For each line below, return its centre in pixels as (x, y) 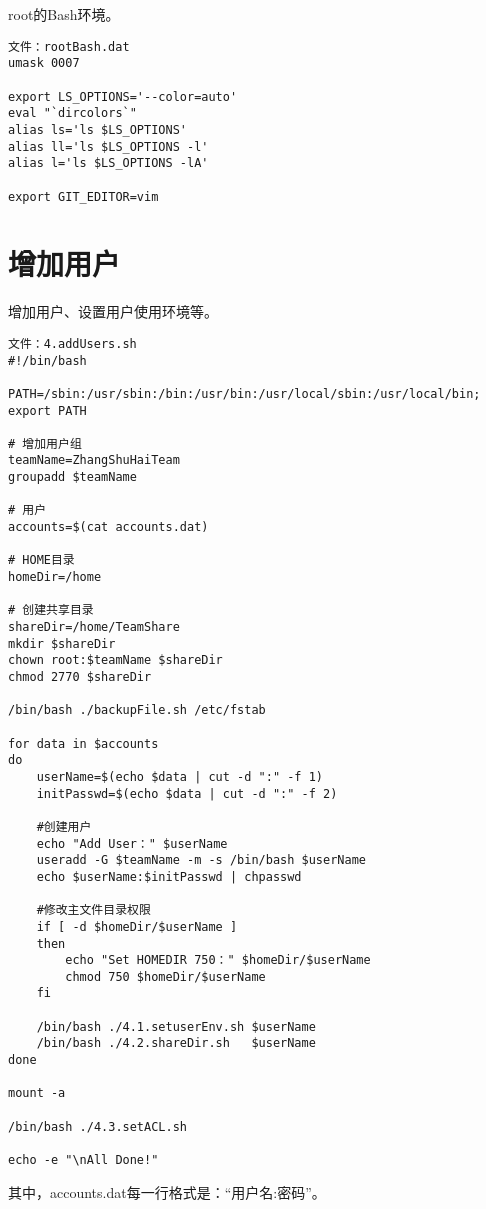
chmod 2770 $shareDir (80, 677)
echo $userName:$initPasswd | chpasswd (169, 876)
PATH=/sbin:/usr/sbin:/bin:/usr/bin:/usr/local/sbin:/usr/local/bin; (244, 393)
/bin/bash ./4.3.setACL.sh (97, 1126)
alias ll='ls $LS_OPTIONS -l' (108, 146)
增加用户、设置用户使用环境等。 (113, 311)
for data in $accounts (83, 743)
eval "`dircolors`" (72, 113)
